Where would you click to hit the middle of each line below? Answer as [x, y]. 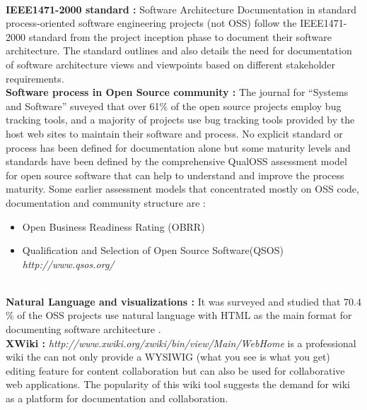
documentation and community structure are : [106, 202]
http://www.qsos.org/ [68, 264]
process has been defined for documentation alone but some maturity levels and [178, 147]
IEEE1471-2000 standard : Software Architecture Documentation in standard [181, 9]
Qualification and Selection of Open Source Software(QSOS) [153, 250]
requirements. [35, 78]
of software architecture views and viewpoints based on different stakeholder [171, 64]
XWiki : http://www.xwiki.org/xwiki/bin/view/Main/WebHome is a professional [181, 343]
